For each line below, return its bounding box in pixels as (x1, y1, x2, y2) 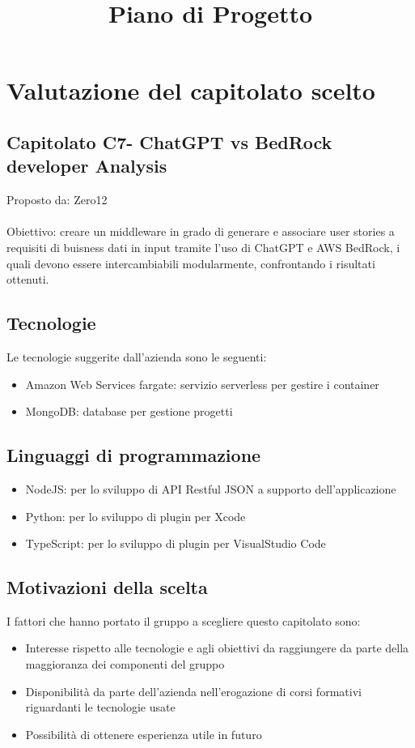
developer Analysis (6, 153, 167, 178)
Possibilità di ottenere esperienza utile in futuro (25, 725, 262, 742)
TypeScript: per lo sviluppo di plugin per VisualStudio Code (25, 535, 326, 552)
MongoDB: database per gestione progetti (25, 403, 233, 420)
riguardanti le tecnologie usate (25, 699, 176, 716)
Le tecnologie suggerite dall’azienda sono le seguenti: (6, 348, 267, 365)
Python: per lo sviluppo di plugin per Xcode (25, 507, 246, 524)
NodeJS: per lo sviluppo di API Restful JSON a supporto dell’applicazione (25, 480, 396, 497)
